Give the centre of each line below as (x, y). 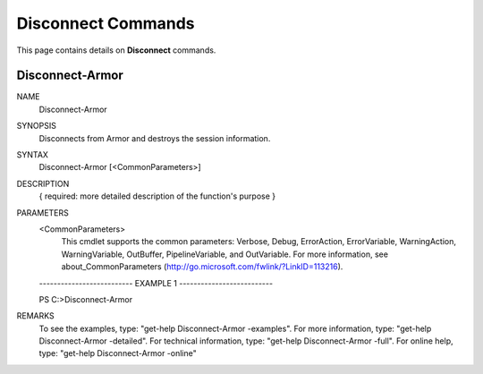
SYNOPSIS (37, 126)
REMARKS (35, 316)
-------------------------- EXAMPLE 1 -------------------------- (156, 283)
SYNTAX (33, 155)
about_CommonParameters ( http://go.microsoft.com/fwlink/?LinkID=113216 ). (202, 267)
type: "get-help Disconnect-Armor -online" (118, 353)
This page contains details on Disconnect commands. (116, 50)
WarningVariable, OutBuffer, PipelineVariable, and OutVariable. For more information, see (225, 254)
